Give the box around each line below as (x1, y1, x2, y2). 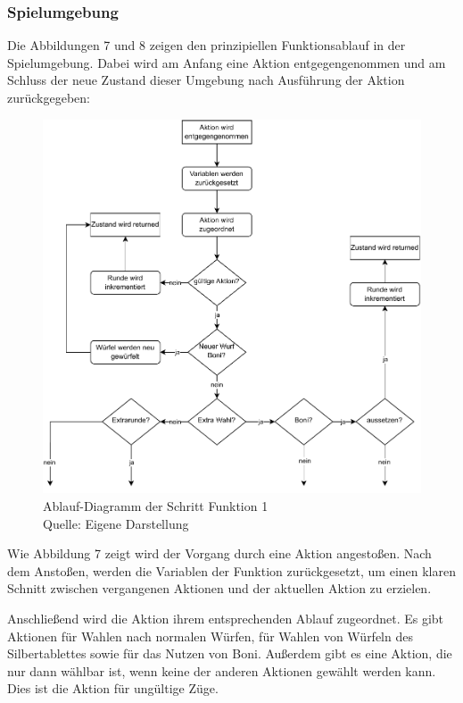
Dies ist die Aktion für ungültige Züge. (7, 679, 219, 698)
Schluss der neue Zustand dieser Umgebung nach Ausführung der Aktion (7, 71, 405, 89)
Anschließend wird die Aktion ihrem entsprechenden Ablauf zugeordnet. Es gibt (7, 608, 444, 627)
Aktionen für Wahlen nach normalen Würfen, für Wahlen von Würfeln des (7, 626, 413, 645)
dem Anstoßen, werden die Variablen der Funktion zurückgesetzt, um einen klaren (7, 561, 457, 580)
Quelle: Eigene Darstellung (43, 514, 189, 532)
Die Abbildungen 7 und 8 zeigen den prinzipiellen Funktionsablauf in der (7, 36, 406, 54)
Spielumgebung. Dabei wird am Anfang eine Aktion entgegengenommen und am (7, 53, 446, 71)
